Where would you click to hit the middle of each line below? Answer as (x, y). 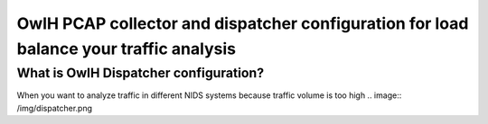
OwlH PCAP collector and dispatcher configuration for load (243, 23)
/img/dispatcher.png (54, 108)
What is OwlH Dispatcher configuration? (141, 73)
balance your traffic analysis (127, 49)
